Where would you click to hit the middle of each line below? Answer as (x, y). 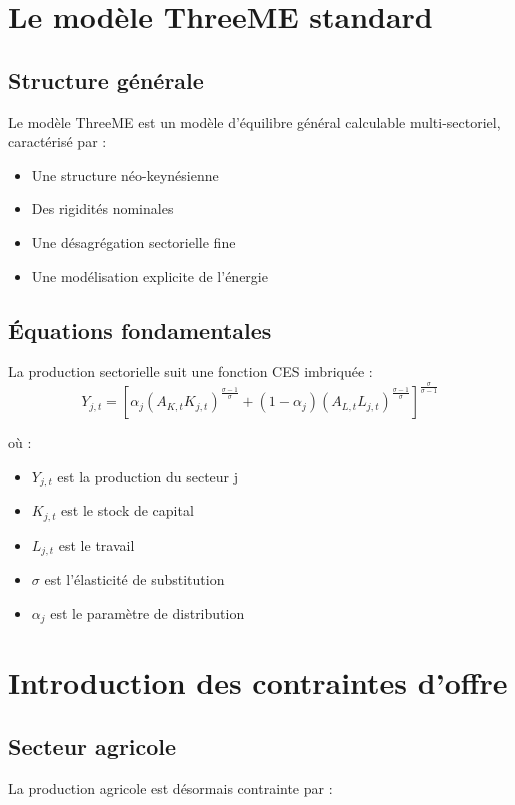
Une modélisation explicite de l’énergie (149, 275)
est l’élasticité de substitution (134, 579)
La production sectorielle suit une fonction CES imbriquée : (190, 371)
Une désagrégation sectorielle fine (133, 241)
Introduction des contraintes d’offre (258, 682)
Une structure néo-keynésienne (125, 174)
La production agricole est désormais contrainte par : (170, 787)
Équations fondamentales (140, 329)
